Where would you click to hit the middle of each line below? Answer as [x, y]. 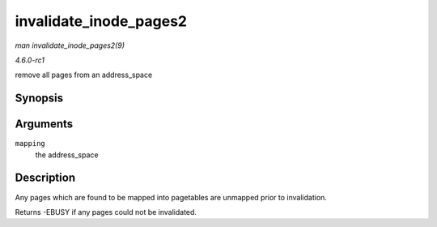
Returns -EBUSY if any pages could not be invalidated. [106, 212]
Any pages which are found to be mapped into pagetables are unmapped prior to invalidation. [171, 197]
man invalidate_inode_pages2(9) [70, 45]
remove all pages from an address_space [84, 75]
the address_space [67, 155]
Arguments [44, 124]
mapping [30, 143]
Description [45, 178]
